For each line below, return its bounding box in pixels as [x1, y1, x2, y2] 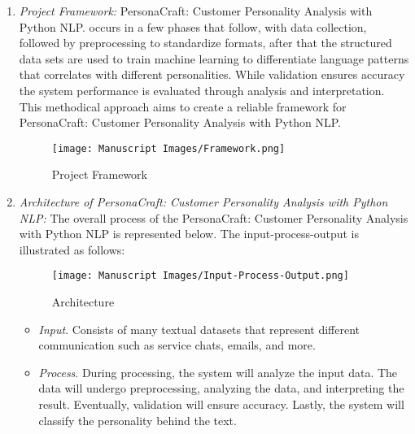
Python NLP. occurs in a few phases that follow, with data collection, [19, 18, 367, 35]
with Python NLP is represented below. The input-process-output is [19, 225, 360, 242]
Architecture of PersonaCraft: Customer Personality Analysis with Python [19, 193, 388, 210]
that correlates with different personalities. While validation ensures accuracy [19, 66, 405, 83]
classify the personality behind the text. [38, 411, 237, 428]
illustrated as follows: [19, 241, 125, 258]
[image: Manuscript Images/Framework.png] [51, 142, 286, 154]
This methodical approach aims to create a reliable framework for [19, 98, 347, 115]
